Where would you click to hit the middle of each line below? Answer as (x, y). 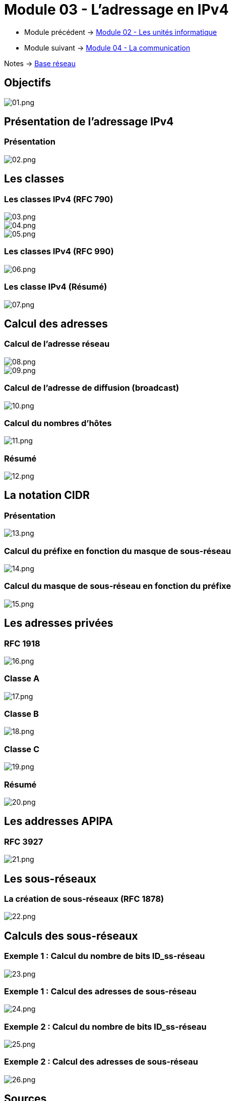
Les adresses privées (59, 623)
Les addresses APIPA (58, 821)
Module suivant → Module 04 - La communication (107, 48)
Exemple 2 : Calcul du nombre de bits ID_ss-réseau (105, 1026)
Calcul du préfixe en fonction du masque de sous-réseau (117, 551)
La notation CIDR (47, 495)
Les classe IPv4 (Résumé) (56, 287)
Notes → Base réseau (40, 63)
